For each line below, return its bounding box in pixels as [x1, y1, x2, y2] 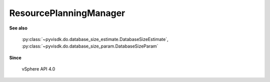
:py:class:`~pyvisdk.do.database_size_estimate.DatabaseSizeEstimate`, [21, 36, 168, 42]
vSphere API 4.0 [21, 66, 55, 72]
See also [9, 25, 27, 31]
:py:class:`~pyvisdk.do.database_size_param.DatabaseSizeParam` [21, 43, 158, 49]
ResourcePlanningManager [9, 7, 125, 18]
